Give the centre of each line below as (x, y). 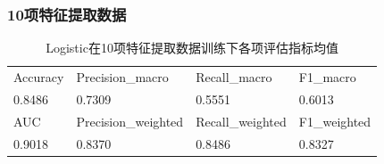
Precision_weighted (130, 121)
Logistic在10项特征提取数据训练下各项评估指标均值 (192, 48)
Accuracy (39, 77)
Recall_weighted (241, 121)
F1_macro (327, 77)
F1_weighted (335, 121)
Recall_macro (234, 77)
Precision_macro (122, 77)
